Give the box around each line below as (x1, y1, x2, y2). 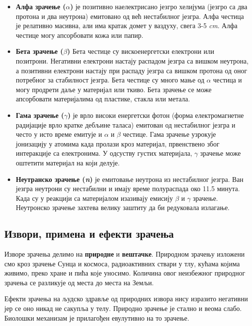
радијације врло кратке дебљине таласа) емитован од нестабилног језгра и (16, 119, 236, 130)
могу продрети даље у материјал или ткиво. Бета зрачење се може (16, 84, 212, 94)
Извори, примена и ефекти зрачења (4, 226, 174, 241)
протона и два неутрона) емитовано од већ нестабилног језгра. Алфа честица (16, 11, 244, 21)
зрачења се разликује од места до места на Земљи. (4, 277, 154, 287)
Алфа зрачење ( (16, 1, 66, 11)
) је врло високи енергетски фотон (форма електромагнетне (67, 110, 244, 120)
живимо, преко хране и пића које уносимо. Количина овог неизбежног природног (4, 268, 245, 278)
